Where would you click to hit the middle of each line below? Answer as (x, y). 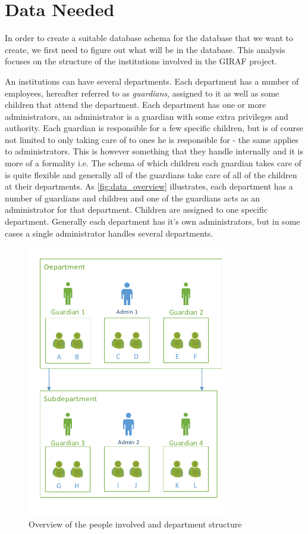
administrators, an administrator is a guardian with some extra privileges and (147, 116)
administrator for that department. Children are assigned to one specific (136, 209)
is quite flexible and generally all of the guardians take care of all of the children (151, 174)
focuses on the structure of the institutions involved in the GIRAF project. (141, 61)
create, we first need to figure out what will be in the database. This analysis (145, 49)
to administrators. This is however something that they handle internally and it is (154, 151)
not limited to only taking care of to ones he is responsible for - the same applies (152, 139)
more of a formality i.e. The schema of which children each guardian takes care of (153, 163)
